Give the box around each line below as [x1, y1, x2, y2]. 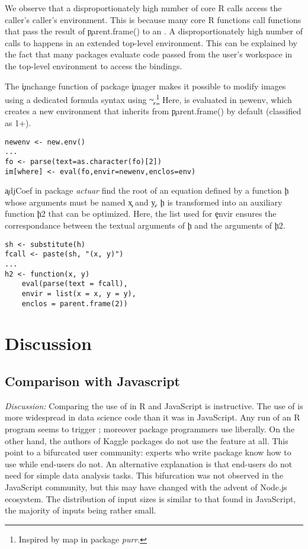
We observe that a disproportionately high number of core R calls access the [5, 2, 282, 14]
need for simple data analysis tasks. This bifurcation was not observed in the [5, 469, 284, 481]
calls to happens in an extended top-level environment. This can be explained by [5, 36, 297, 49]
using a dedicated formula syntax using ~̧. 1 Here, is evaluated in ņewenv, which [5, 92, 292, 105]
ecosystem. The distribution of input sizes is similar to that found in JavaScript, [5, 492, 296, 505]
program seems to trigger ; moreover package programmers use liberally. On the [5, 422, 295, 435]
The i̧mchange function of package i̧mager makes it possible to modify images [5, 79, 286, 92]
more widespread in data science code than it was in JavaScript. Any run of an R [5, 411, 300, 423]
